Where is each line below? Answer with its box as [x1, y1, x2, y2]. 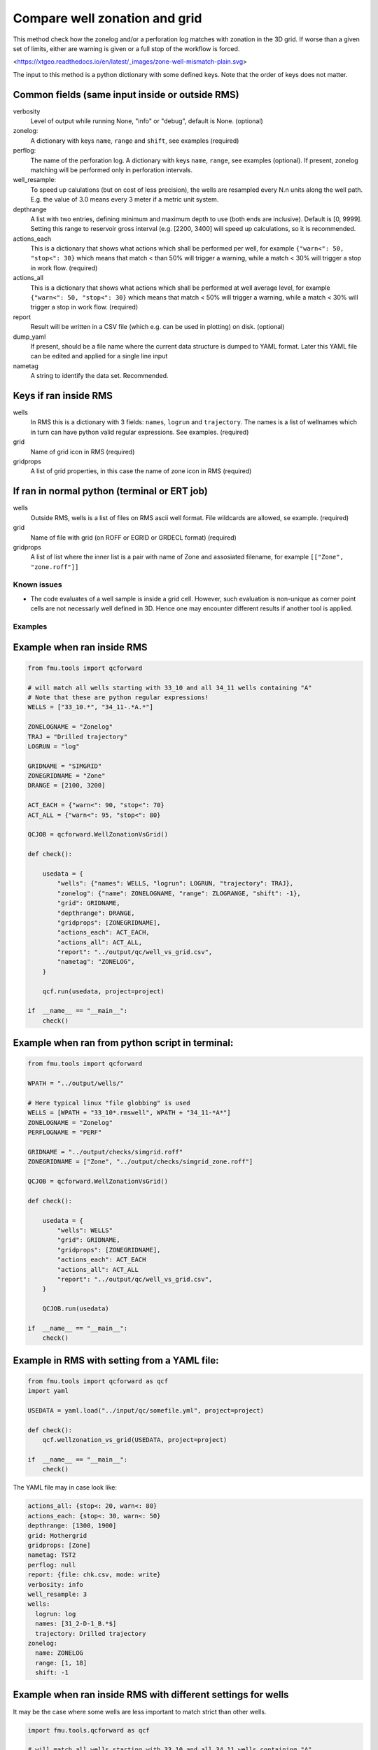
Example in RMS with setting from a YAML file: [13, 1354, 220, 1366]
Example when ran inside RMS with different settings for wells [13, 1689, 289, 1701]
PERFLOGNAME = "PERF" [27, 1128, 102, 1137]
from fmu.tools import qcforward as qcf [27, 1377, 168, 1385]
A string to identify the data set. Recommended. [30, 372, 169, 380]
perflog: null [27, 1561, 76, 1569]
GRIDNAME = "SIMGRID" [27, 762, 102, 770]
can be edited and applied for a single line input [30, 352, 168, 360]
